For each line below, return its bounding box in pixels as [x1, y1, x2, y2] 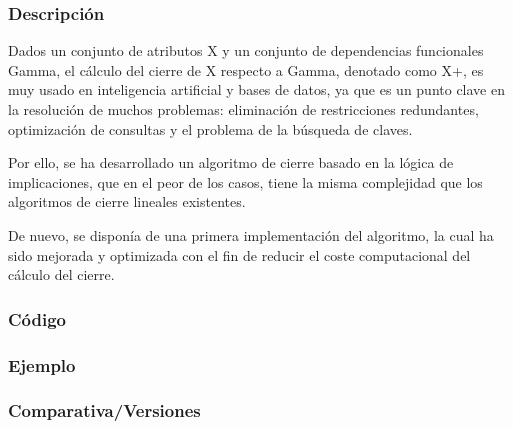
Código [8, 306, 67, 331]
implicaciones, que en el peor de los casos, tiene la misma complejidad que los [8, 171, 483, 192]
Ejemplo [8, 352, 76, 377]
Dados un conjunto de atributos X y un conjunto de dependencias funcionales [8, 40, 484, 61]
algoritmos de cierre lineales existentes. [8, 191, 246, 212]
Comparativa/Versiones [8, 398, 201, 423]
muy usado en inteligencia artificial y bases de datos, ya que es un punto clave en [8, 79, 505, 100]
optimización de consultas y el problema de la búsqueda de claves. [8, 118, 413, 139]
